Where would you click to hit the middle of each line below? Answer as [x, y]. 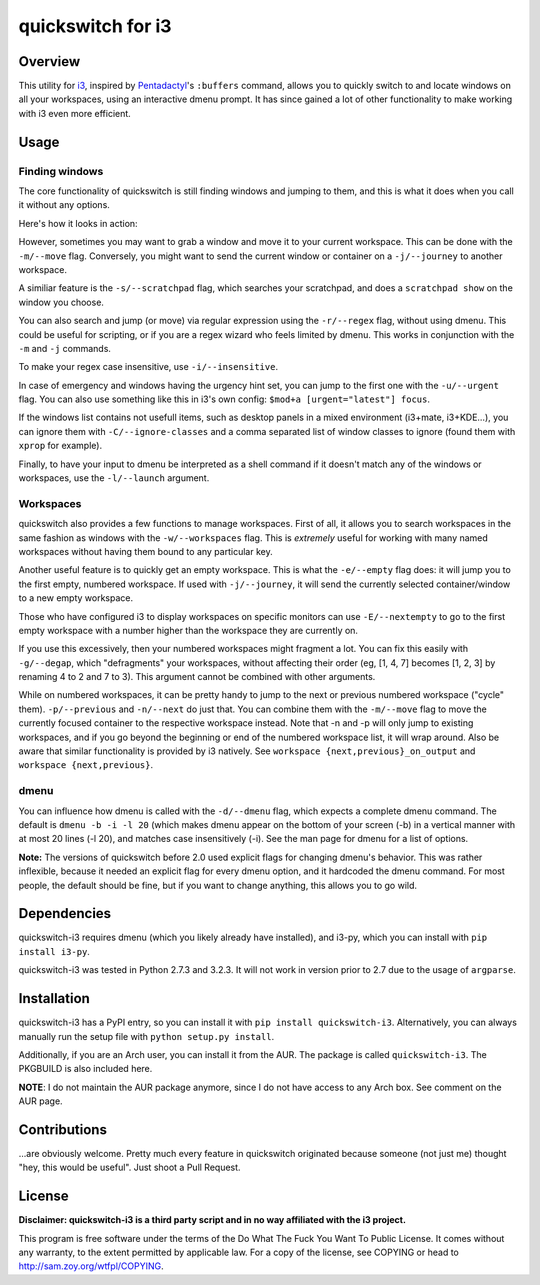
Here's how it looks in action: [78, 223]
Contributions [62, 1129]
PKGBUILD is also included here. [85, 1069]
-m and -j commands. [65, 348]
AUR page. [41, 1101]
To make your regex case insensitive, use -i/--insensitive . [148, 367]
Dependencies [65, 913]
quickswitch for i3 [95, 26]
